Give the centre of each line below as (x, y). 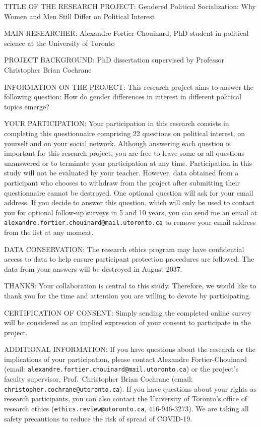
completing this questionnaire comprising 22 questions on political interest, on (125, 133)
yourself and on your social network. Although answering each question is (117, 143)
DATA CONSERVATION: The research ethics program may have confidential (124, 249)
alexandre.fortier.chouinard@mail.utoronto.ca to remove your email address (130, 222)
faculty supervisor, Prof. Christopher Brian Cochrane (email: (99, 379)
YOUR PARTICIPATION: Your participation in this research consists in (117, 123)
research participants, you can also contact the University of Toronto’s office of (125, 399)
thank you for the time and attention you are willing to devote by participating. (127, 295)
